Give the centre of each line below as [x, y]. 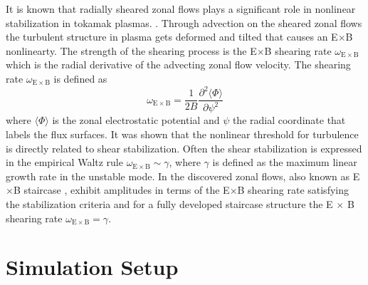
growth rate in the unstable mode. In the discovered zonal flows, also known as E [183, 176]
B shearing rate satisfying [293, 190]
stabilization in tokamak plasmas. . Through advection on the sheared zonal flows [184, 22]
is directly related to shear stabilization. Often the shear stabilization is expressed [184, 148]
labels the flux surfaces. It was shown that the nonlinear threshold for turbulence [182, 134]
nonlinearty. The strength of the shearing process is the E [131, 50]
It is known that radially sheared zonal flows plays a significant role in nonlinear [181, 9]
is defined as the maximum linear [285, 162]
